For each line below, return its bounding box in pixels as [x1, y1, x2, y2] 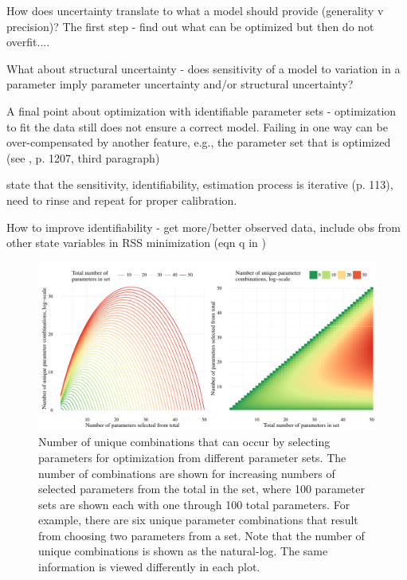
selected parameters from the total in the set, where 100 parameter [38, 480, 365, 497]
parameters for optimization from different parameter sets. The [38, 449, 346, 465]
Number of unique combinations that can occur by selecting [38, 433, 331, 450]
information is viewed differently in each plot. [38, 558, 260, 575]
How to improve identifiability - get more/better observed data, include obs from [6, 218, 401, 235]
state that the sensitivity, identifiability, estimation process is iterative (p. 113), [6, 176, 393, 193]
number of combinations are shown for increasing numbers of [38, 464, 335, 481]
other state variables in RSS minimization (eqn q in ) [6, 234, 266, 251]
